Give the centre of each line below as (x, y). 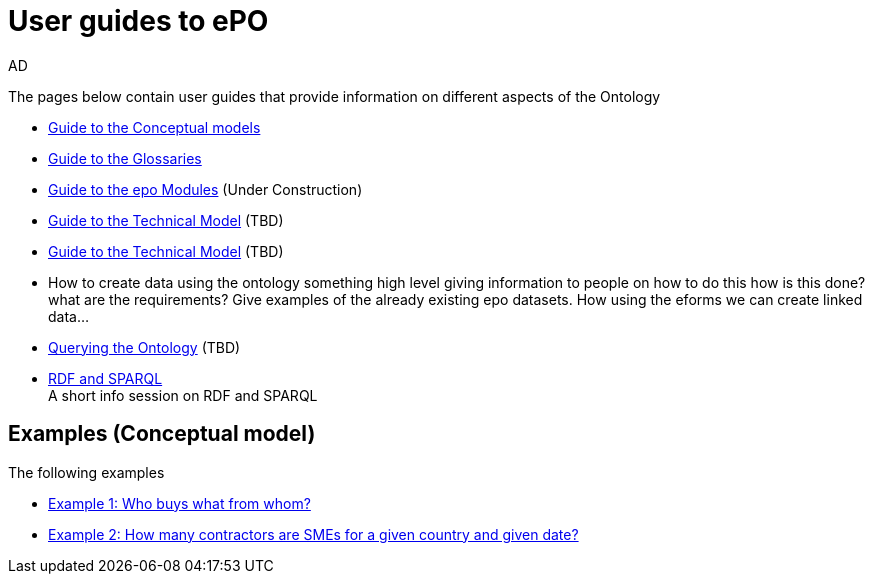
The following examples (86, 472)
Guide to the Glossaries (125, 158)
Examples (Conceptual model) (162, 434)
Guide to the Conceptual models (154, 127)
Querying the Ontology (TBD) (144, 347)
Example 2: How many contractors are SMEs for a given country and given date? (313, 534)
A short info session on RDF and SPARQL (183, 395)
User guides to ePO (138, 21)
